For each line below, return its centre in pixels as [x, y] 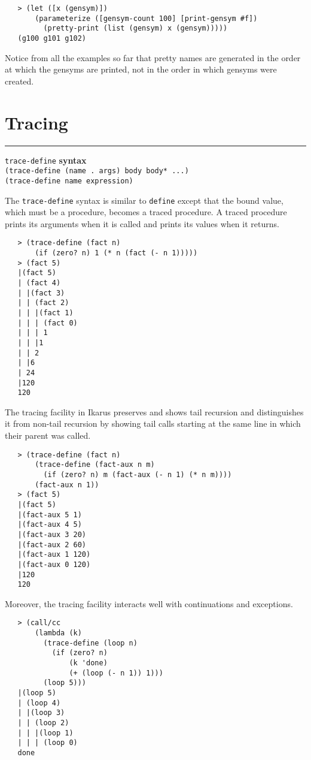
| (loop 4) [39, 703]
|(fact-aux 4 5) [50, 525]
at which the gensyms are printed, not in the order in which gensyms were [141, 69]
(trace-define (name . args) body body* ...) [97, 171]
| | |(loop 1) [45, 733]
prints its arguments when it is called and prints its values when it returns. [142, 223]
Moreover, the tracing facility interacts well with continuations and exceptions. [149, 603]
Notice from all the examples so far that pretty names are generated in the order [153, 57]
